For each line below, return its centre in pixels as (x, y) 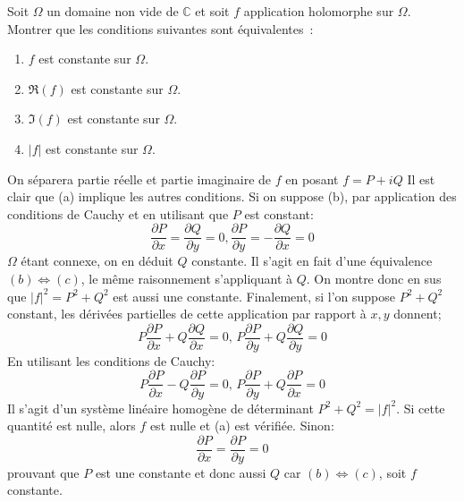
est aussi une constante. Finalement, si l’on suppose (254, 296)
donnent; (418, 314)
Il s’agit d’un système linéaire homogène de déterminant (160, 408)
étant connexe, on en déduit (97, 261)
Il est (421, 179)
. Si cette (421, 408)
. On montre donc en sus (374, 278)
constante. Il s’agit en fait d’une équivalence (312, 261)
